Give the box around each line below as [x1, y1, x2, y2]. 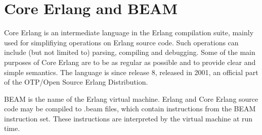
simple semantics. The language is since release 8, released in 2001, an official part [4, 66, 258, 77]
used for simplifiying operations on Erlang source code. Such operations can [4, 37, 239, 47]
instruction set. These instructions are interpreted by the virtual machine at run [4, 113, 253, 123]
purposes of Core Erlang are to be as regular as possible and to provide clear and [4, 56, 256, 67]
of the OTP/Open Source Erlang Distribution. [4, 77, 148, 87]
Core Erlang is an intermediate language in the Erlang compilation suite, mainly [4, 27, 254, 38]
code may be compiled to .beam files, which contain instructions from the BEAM [4, 103, 256, 114]
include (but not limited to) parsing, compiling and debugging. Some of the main [4, 47, 255, 57]
